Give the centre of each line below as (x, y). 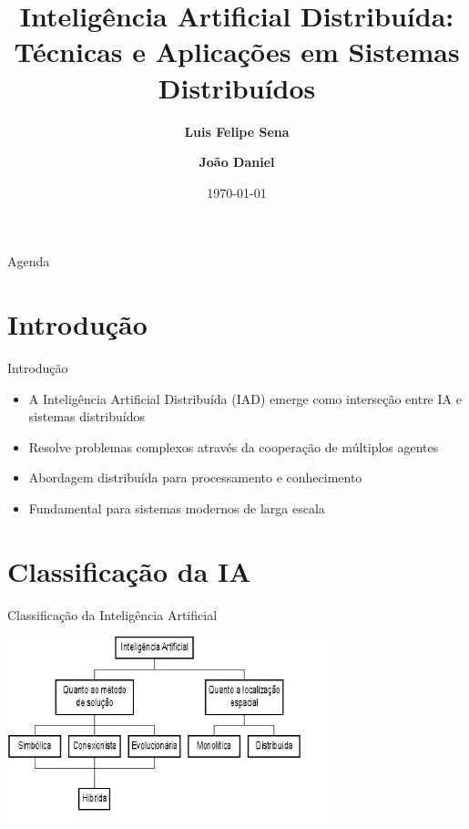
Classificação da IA (129, 570)
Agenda (29, 261)
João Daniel (237, 162)
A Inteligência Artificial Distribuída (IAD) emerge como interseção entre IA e (245, 398)
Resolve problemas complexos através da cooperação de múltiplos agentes (234, 446)
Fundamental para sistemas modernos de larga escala (177, 508)
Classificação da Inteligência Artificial (112, 614)
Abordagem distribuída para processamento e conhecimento (195, 477)
